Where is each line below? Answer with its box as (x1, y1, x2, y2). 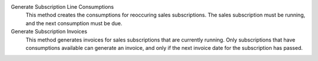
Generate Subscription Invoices (11, 28, 88, 35)
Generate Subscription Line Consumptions (11, 4, 114, 10)
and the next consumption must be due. (25, 19, 123, 26)
